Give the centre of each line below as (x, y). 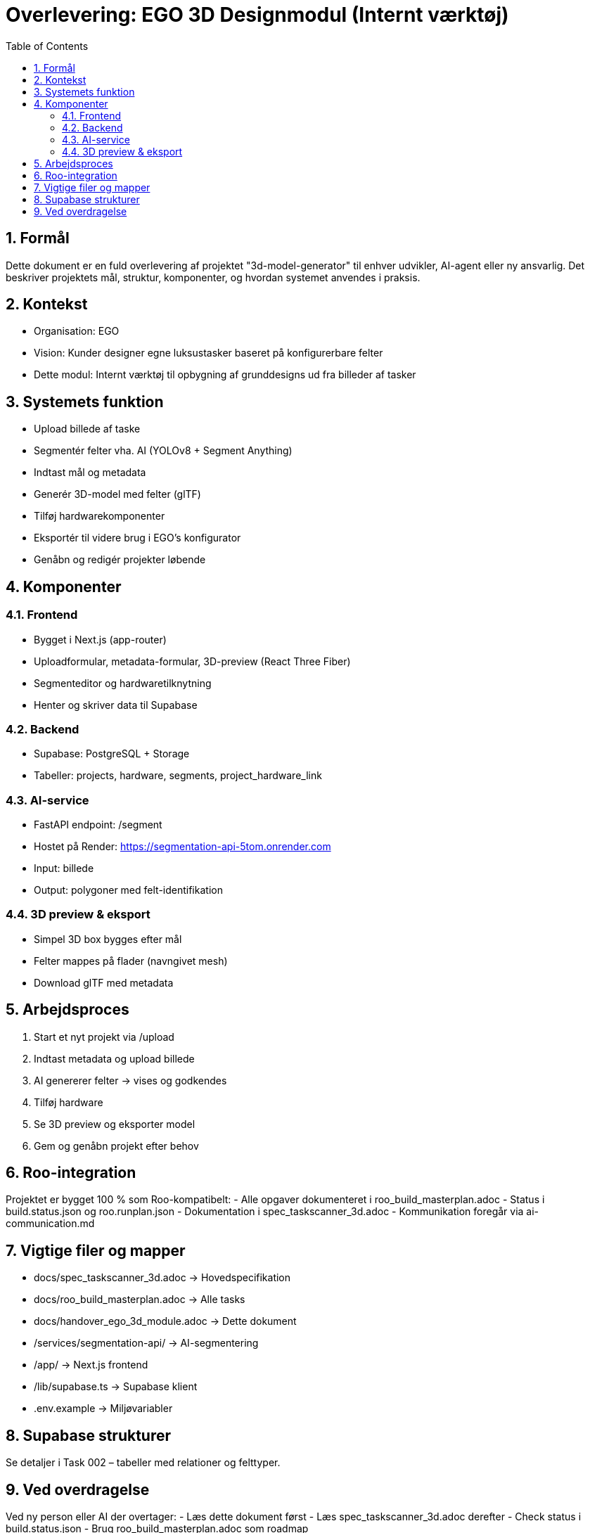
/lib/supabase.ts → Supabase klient (116, 1387)
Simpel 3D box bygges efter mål (108, 939)
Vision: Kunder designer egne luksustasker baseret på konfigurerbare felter (209, 353)
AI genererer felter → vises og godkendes (130, 1080)
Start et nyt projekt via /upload (104, 1037)
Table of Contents (47, 46)
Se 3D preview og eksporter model (115, 1124)
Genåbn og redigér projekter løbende (120, 560)
